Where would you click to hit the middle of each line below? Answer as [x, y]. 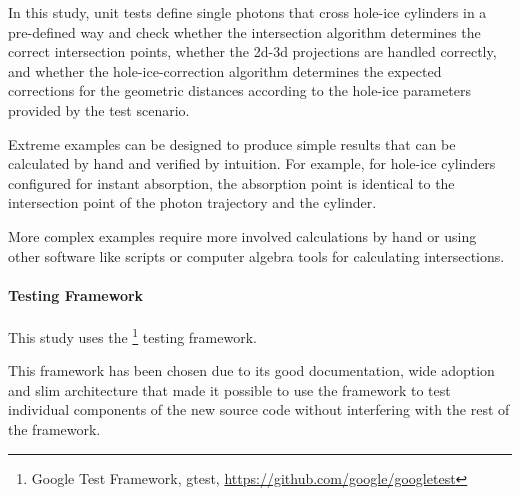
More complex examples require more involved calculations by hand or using [242, 235]
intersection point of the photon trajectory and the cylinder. [192, 202]
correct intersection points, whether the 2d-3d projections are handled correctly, [252, 51]
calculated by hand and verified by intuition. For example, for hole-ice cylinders [252, 163]
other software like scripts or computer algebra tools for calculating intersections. [256, 255]
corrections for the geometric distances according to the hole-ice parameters [239, 90]
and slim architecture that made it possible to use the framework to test [229, 389]
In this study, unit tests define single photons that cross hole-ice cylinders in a [247, 12]
